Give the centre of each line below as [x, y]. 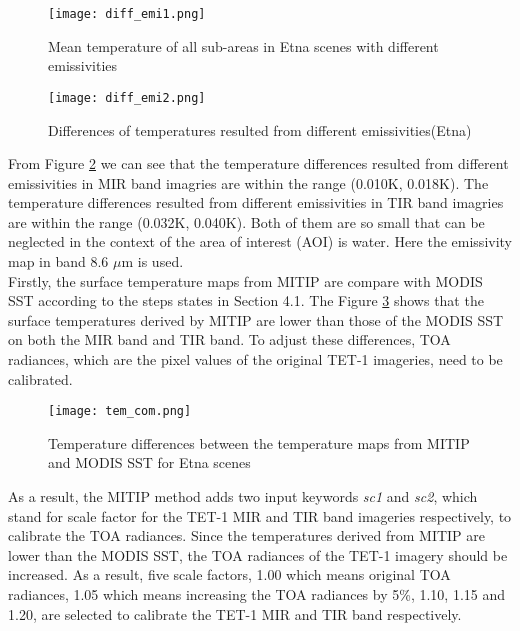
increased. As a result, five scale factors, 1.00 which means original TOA [229, 574]
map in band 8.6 [58, 261]
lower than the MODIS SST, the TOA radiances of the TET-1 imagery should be [258, 554]
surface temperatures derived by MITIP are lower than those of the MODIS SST [256, 319]
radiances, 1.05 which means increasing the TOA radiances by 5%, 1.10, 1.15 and [257, 594]
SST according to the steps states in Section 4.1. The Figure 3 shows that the [246, 300]
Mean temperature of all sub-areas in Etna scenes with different [243, 45]
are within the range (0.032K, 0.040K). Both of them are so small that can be [246, 221]
